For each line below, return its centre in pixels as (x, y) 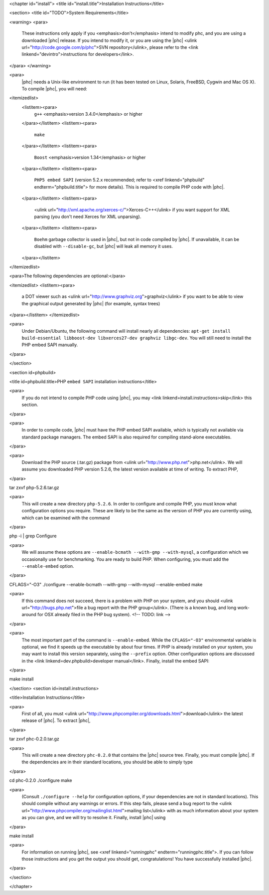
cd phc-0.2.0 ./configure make (41, 780)
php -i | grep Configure (33, 536)
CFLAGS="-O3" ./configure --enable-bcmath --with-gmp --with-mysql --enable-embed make (106, 584)
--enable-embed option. (48, 566)
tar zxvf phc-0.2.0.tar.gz (34, 739)
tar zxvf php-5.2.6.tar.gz (34, 488)
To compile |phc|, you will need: (54, 89)
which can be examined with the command (66, 518)
